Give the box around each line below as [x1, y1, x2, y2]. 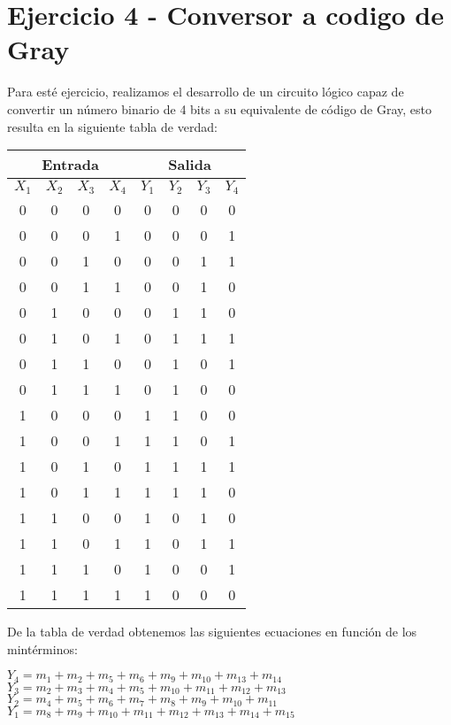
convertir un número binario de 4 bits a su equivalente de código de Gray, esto [7, 99, 432, 118]
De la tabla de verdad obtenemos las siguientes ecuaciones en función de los [7, 622, 417, 641]
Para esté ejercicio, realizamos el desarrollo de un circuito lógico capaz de [7, 82, 404, 101]
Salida [168, 154, 211, 175]
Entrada [42, 154, 99, 175]
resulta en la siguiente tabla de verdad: [7, 117, 218, 135]
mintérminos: [7, 639, 78, 658]
